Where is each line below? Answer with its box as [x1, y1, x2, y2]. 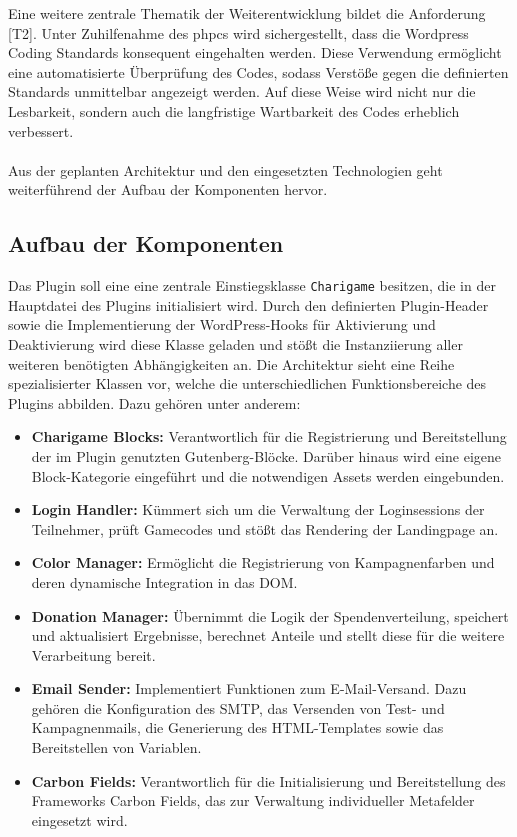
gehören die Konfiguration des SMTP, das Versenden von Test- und [31, 697, 445, 718]
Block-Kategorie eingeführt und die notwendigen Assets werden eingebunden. [31, 465, 505, 486]
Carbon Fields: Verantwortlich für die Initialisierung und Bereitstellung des [31, 770, 506, 791]
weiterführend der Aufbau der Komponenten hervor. [8, 179, 328, 200]
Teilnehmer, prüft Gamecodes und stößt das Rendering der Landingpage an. [31, 518, 499, 539]
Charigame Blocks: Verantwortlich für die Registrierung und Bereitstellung [31, 426, 507, 447]
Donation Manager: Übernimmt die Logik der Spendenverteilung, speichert [31, 605, 509, 626]
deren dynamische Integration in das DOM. [31, 571, 298, 592]
